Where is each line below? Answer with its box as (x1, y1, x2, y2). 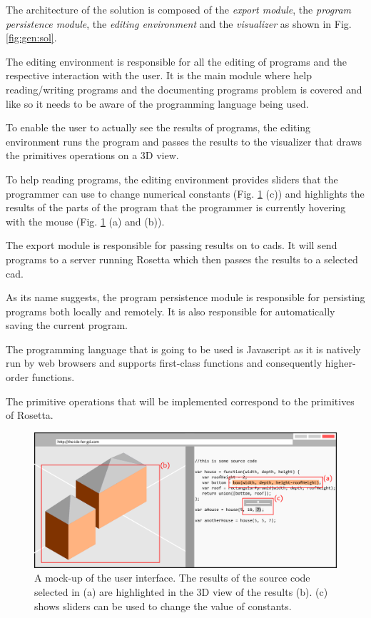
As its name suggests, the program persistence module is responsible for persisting (6, 290, 365, 305)
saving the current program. (6, 318, 128, 333)
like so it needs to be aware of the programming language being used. (6, 96, 309, 111)
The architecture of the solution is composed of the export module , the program (6, 2, 352, 16)
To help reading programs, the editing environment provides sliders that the (6, 171, 338, 186)
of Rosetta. (6, 407, 54, 422)
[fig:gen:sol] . (6, 30, 57, 45)
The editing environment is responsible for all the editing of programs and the (6, 54, 347, 69)
